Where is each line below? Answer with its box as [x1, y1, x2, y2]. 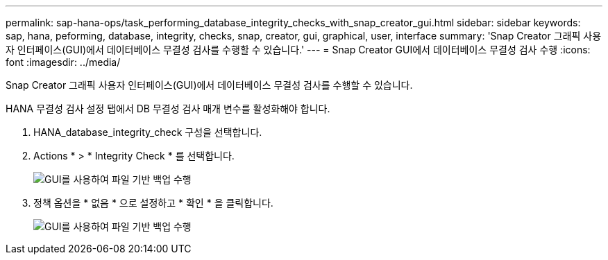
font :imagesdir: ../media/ [6, 56, 121, 68]
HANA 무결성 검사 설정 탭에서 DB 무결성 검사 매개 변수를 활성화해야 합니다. [6, 103, 330, 114]
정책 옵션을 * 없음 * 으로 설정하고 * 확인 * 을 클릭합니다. [33, 197, 273, 209]
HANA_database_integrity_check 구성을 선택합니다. [33, 126, 262, 138]
